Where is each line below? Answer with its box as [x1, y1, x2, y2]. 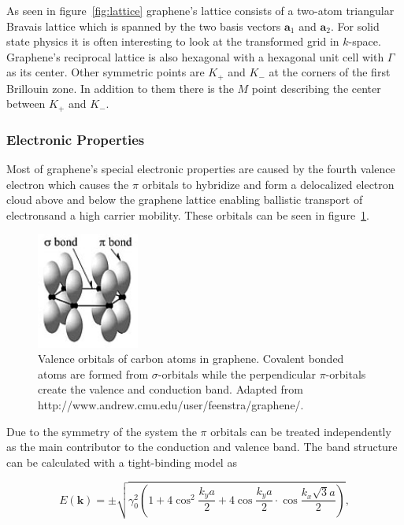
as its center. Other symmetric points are [6, 64, 205, 80]
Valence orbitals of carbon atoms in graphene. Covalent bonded [38, 350, 344, 367]
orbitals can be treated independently [210, 423, 391, 439]
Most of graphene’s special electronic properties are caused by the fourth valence [6, 161, 395, 177]
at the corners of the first [269, 64, 391, 80]
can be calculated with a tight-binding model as [6, 453, 237, 470]
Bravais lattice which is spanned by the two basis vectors [6, 17, 281, 34]
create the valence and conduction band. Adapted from [38, 381, 303, 397]
